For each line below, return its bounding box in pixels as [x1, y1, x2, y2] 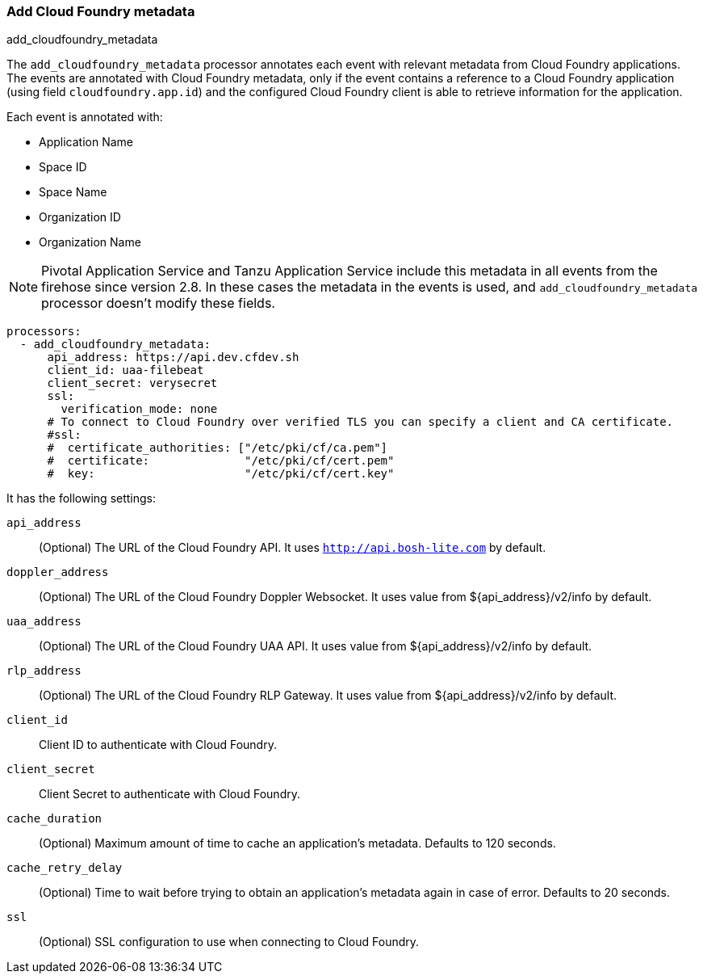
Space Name [39, 185, 107, 200]
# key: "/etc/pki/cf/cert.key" [47, 467, 395, 481]
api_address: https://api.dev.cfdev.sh [47, 351, 299, 364]
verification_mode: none [61, 402, 218, 416]
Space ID [39, 160, 87, 175]
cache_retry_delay [6, 861, 123, 875]
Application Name [39, 135, 133, 149]
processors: [6, 325, 82, 339]
